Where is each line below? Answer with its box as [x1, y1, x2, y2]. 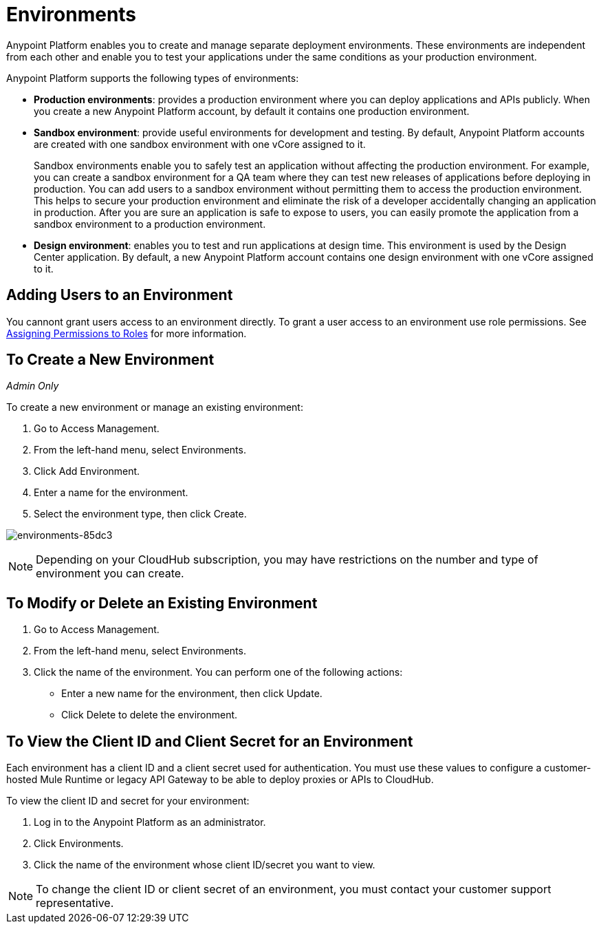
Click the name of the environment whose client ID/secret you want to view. [34, 859, 375, 871]
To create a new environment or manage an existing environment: [6, 401, 303, 414]
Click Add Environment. [34, 465, 140, 478]
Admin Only [6, 380, 59, 392]
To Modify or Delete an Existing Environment [6, 594, 318, 612]
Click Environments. [34, 837, 124, 850]
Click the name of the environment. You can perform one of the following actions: [34, 666, 403, 679]
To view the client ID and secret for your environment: [6, 795, 250, 807]
